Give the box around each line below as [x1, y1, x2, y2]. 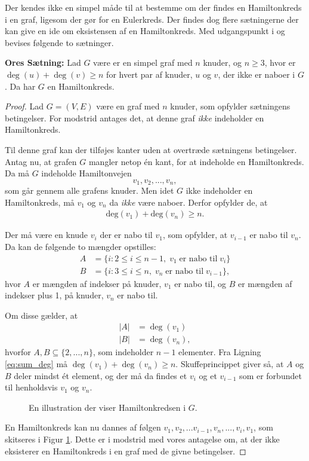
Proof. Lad [5, 100, 44, 112]
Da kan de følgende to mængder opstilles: [5, 240, 156, 252]
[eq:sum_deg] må [5, 358, 68, 370]
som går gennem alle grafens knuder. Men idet [5, 184, 174, 197]
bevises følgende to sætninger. [5, 36, 114, 48]
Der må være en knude [5, 228, 88, 241]
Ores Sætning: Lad [5, 56, 81, 69]
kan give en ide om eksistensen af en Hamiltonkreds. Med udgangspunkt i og [5, 25, 285, 37]
